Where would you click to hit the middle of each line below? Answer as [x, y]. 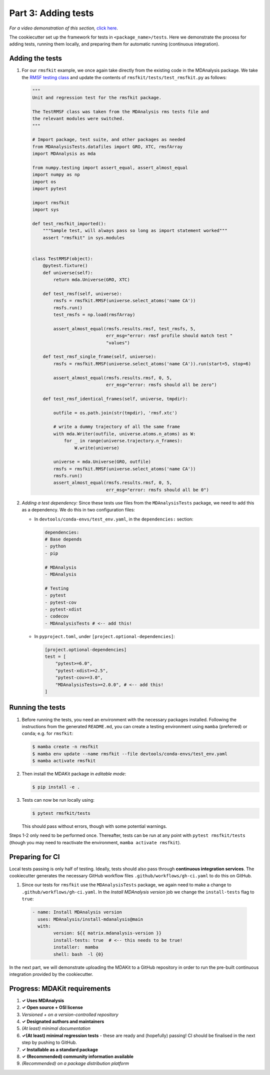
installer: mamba [76, 947]
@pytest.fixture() [65, 266]
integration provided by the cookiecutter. [51, 974]
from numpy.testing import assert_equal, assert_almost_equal [110, 167]
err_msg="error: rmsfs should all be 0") [157, 490]
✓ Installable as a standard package [60, 1049]
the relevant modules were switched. [78, 119]
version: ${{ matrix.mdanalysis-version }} [107, 933]
